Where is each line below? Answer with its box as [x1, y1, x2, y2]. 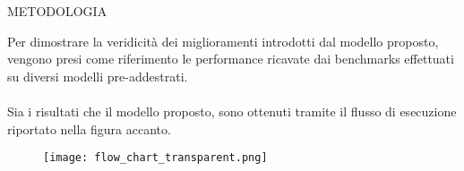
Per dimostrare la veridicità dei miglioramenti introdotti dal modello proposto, [7, 31, 439, 50]
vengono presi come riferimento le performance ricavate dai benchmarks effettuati [7, 49, 454, 68]
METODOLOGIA [7, 2, 107, 20]
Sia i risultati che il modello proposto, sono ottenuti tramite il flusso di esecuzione [7, 101, 457, 120]
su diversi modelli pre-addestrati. [7, 66, 188, 85]
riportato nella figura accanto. [7, 119, 171, 138]
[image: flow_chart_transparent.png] [43, 151, 268, 165]
